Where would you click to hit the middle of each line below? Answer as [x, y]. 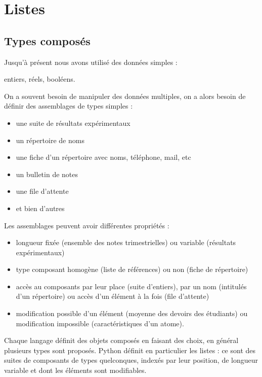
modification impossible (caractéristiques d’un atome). [100, 323]
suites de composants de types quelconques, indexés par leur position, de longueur [131, 360]
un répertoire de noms [50, 140]
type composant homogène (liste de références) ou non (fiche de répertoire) [132, 269]
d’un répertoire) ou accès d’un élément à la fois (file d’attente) [113, 296]
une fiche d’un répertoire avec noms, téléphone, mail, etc [103, 157]
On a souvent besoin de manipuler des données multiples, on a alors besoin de [125, 96]
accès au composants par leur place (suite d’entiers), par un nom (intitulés [131, 286]
